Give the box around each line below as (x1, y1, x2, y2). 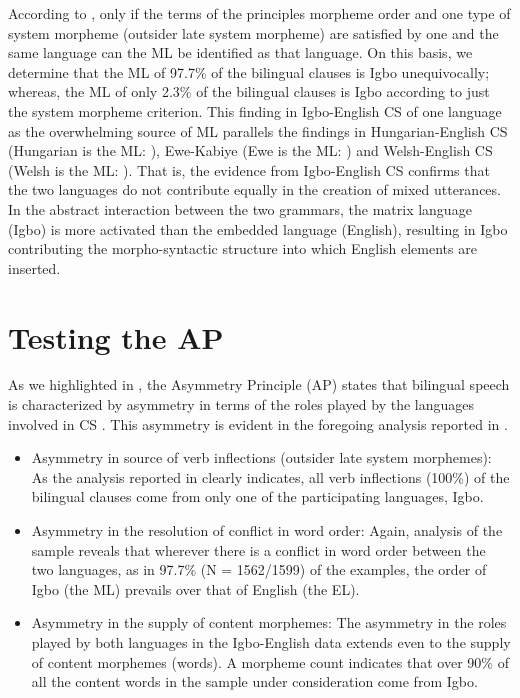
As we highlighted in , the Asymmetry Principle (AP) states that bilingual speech (8, 374, 510, 395)
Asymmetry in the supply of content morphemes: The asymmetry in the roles (31, 612, 507, 633)
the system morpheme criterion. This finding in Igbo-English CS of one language (8, 100, 502, 121)
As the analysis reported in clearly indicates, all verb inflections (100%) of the (31, 466, 510, 487)
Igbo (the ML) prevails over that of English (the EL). (31, 578, 360, 599)
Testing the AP (8, 316, 224, 357)
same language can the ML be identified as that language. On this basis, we (8, 42, 473, 63)
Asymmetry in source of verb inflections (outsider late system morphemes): (31, 447, 492, 468)
